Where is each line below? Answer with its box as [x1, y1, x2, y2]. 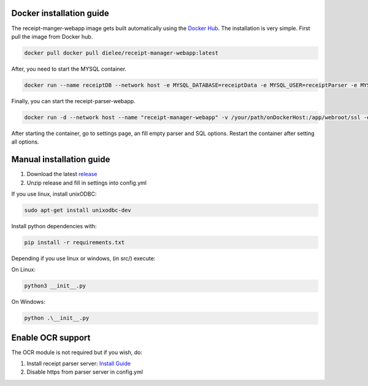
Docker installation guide [11, 8, 110, 18]
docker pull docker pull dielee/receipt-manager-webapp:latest [24, 49, 219, 56]
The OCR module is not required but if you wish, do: [11, 349, 142, 356]
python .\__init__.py [24, 315, 90, 322]
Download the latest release [26, 171, 98, 178]
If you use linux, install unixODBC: [11, 190, 97, 198]
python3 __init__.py [24, 282, 86, 290]
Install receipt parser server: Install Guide [26, 360, 131, 368]
